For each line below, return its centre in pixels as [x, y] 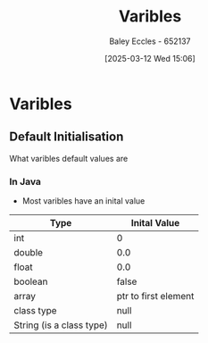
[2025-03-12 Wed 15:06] [150, 58]
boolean [31, 281]
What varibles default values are [69, 158]
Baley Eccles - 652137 [150, 41]
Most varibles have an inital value [83, 201]
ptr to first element [155, 297]
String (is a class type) [61, 325]
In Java [25, 181]
